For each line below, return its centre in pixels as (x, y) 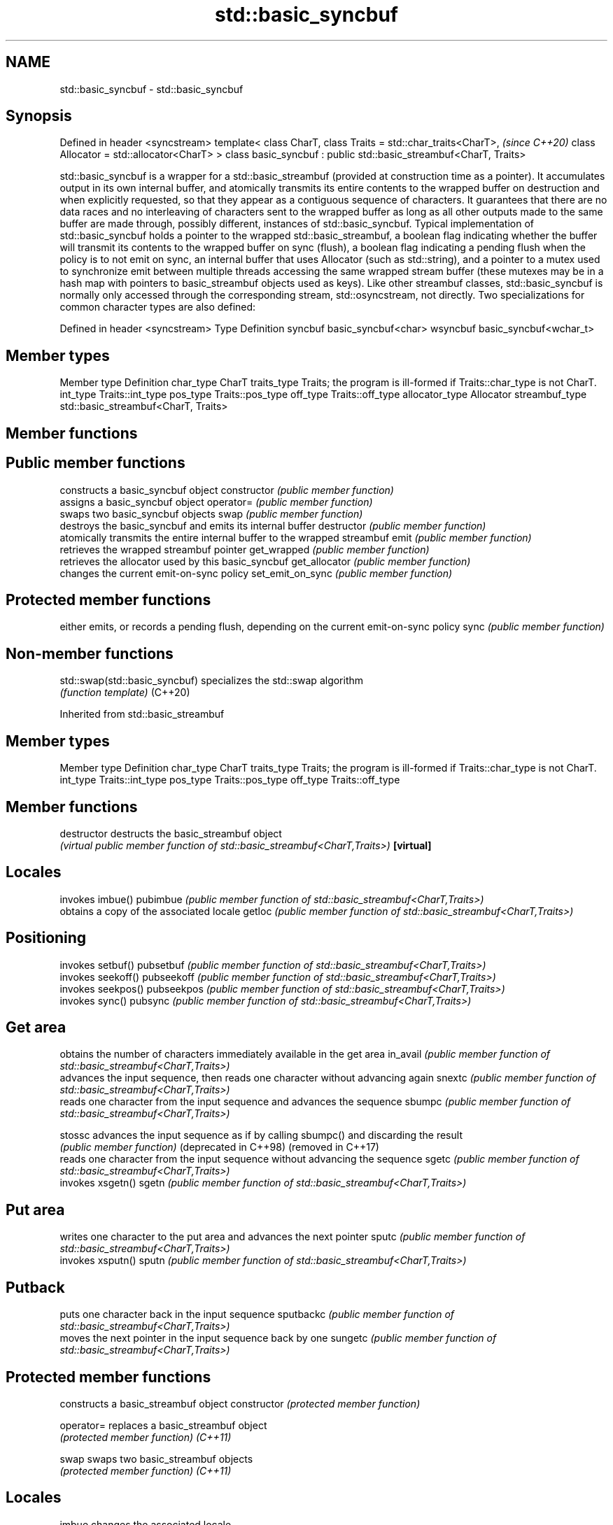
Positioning (46, 938)
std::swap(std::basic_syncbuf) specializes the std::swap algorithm (212, 681)
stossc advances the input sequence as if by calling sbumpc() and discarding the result (261, 1135)
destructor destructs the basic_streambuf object (171, 833)
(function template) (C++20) (125, 693)
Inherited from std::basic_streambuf (142, 714)
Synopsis (39, 116)
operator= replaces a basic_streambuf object (163, 1425)
